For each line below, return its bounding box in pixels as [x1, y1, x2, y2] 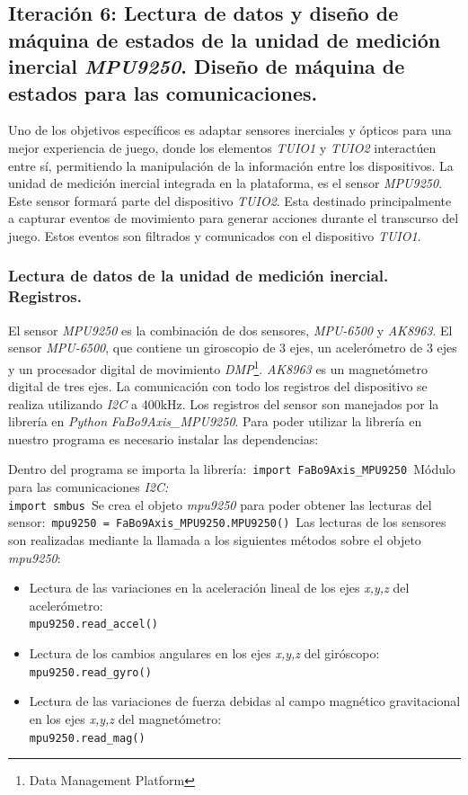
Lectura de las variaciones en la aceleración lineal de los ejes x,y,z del [29, 578, 410, 597]
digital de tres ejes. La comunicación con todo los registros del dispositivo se [8, 377, 428, 396]
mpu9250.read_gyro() [29, 665, 152, 679]
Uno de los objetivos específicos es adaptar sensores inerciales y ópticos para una [8, 121, 452, 139]
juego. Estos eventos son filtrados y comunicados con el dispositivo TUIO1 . [8, 226, 421, 245]
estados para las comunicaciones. [8, 78, 318, 106]
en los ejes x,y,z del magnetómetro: [29, 709, 222, 728]
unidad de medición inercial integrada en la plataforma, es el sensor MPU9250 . [8, 174, 443, 192]
